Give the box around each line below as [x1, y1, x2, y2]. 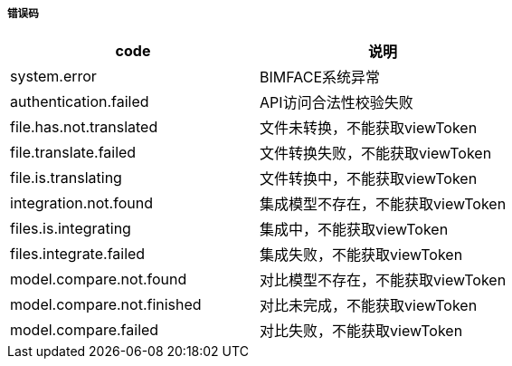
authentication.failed [10, 92, 149, 111]
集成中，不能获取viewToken [260, 220, 449, 239]
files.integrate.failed [10, 245, 146, 264]
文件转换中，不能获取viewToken [260, 169, 478, 188]
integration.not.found [10, 194, 153, 213]
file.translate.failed [10, 143, 137, 162]
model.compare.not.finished [10, 295, 202, 314]
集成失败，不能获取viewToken [260, 246, 463, 265]
